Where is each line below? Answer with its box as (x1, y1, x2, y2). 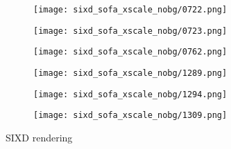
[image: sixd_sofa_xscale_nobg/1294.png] (33, 89, 228, 99)
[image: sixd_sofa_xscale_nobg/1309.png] (33, 110, 228, 121)
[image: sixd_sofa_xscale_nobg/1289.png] (33, 68, 228, 78)
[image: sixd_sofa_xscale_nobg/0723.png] (33, 26, 228, 36)
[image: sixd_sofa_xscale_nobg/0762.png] (33, 47, 228, 57)
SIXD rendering (6, 130, 73, 144)
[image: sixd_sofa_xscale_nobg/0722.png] (33, 5, 228, 14)
